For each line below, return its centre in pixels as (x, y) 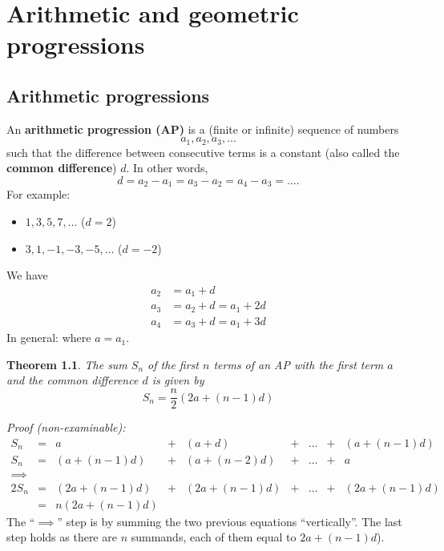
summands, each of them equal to (214, 537)
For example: (38, 194)
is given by (178, 380)
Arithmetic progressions (108, 95)
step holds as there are (62, 537)
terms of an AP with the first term (299, 364)
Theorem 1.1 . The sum (67, 364)
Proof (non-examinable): (66, 427)
